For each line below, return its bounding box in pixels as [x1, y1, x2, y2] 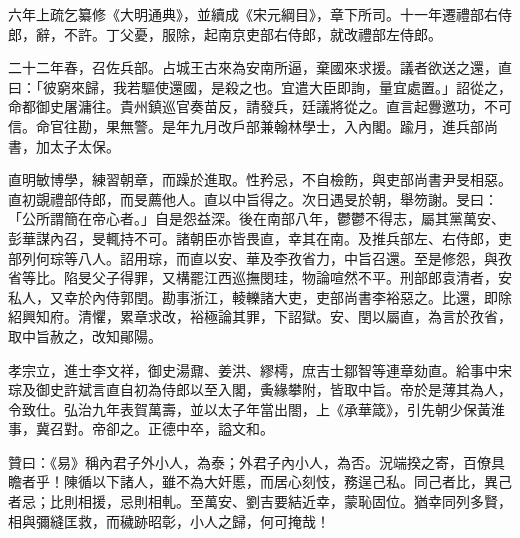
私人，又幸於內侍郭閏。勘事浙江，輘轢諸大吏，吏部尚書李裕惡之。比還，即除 [8, 286, 512, 307]
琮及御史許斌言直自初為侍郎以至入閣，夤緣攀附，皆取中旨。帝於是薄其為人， [8, 379, 512, 400]
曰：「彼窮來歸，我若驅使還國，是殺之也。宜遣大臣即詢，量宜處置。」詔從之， [8, 76, 512, 97]
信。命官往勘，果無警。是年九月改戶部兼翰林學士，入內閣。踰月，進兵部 [8, 115, 484, 136]
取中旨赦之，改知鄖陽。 [8, 325, 162, 346]
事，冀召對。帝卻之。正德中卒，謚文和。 [8, 418, 274, 439]
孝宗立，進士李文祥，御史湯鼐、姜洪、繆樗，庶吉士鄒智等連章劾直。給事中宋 [8, 359, 512, 380]
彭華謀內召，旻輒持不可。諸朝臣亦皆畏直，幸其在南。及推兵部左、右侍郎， [8, 227, 498, 248]
